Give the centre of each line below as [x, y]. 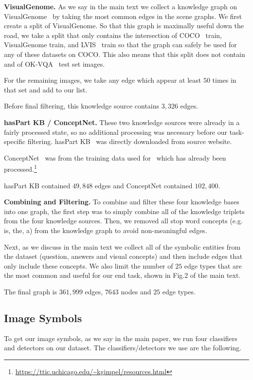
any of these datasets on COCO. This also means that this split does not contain [125, 54]
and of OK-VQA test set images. [54, 63]
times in [224, 80]
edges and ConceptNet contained [144, 185]
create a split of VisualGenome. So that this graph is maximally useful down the [124, 26]
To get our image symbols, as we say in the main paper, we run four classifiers [121, 338]
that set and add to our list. [46, 89]
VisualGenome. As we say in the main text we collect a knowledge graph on [121, 6]
